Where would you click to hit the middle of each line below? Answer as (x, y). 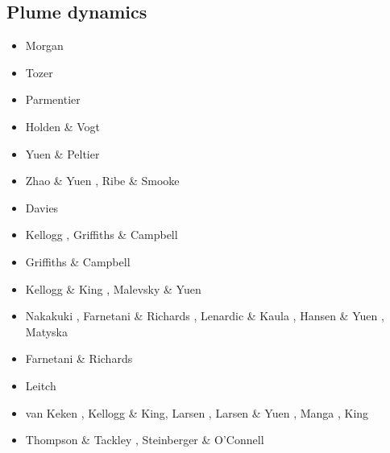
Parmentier (53, 99)
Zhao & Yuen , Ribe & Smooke (102, 181)
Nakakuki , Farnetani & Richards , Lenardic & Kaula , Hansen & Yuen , (205, 316)
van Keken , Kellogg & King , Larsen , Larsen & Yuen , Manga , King (197, 412)
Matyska (46, 331)
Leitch (41, 385)
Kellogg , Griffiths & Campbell (102, 235)
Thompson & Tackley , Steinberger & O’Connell (145, 440)
